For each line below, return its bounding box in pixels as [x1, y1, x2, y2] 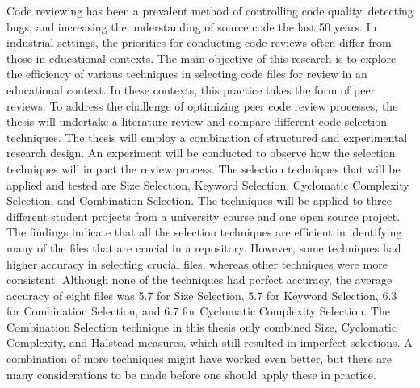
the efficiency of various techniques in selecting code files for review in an [6, 65, 367, 82]
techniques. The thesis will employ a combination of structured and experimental [6, 128, 408, 145]
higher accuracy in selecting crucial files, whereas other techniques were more [6, 255, 388, 272]
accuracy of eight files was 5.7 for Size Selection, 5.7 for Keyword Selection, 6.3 [6, 286, 397, 303]
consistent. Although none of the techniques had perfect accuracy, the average [6, 271, 393, 288]
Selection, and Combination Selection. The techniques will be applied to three [6, 192, 392, 209]
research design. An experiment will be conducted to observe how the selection [6, 144, 396, 161]
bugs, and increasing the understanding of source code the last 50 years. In [6, 18, 377, 35]
